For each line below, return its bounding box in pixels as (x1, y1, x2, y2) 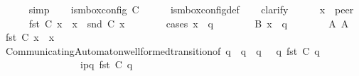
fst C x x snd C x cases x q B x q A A (28, 15, 349, 30)
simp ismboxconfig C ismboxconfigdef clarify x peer (28, 2, 354, 16)
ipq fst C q (80, 57, 133, 72)
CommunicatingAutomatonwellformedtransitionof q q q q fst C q (5, 43, 320, 58)
